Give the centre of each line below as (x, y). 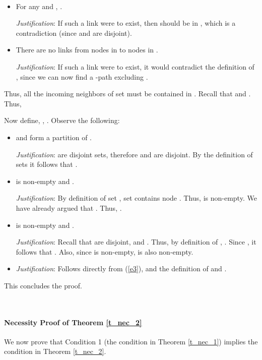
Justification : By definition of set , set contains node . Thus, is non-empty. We (136, 198)
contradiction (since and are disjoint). (74, 33)
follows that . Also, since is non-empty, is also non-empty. (105, 251)
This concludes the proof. (43, 285)
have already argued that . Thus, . (69, 207)
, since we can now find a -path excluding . (82, 76)
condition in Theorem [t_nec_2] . (55, 351)
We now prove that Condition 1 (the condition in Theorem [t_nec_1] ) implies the (131, 341)
